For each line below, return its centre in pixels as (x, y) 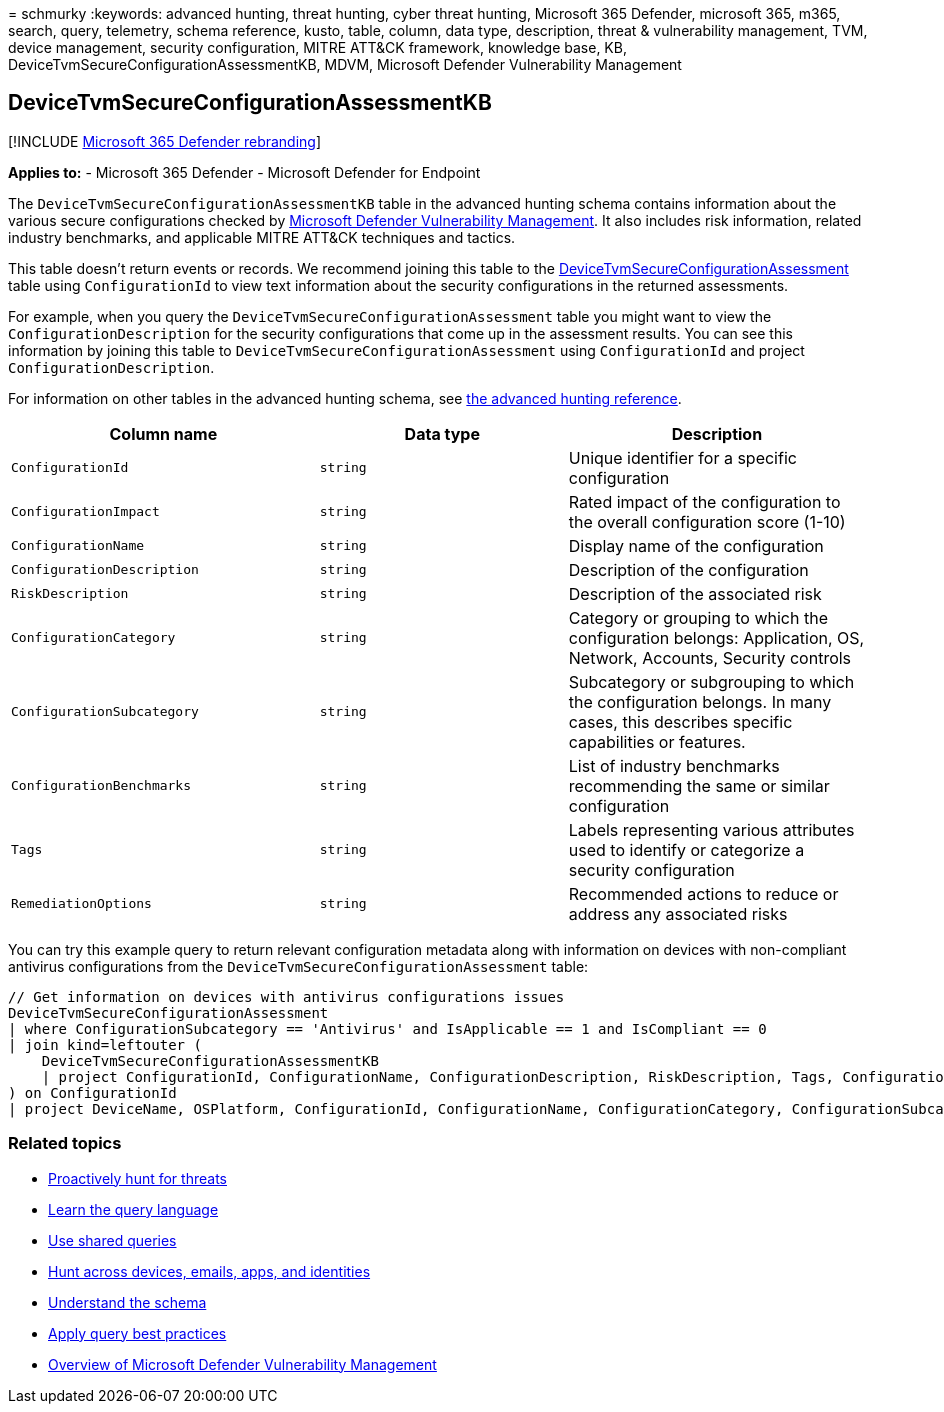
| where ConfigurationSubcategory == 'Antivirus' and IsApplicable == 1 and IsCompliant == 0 (387, 1028)
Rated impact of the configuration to (704, 501)
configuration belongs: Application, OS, (716, 637)
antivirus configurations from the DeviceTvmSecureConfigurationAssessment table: (298, 966)
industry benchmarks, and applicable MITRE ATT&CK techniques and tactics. (262, 237)
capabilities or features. (657, 741)
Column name (163, 433)
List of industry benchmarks (674, 765)
